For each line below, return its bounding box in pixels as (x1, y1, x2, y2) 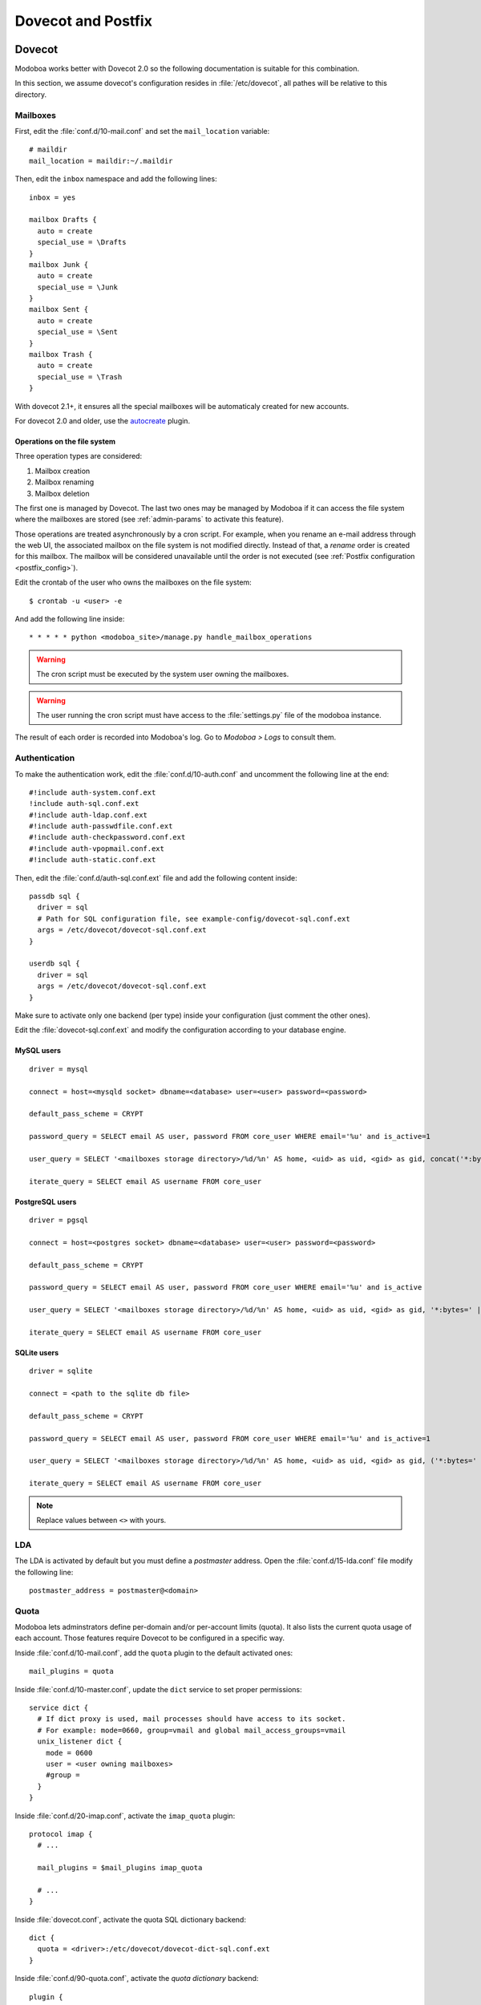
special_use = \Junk (37, 282, 119, 292)
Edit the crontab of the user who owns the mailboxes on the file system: (14, 577, 252, 587)
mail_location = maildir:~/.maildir (29, 156, 173, 165)
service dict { (29, 1703, 89, 1712)
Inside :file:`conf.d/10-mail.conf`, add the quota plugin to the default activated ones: (14, 1648, 293, 1658)
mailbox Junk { (29, 260, 89, 269)
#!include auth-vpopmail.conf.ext (29, 844, 164, 853)
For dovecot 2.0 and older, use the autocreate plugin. (14, 415, 191, 425)
